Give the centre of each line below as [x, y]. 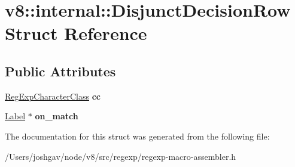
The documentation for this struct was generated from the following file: [137, 136]
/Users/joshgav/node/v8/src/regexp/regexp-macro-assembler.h [121, 156]
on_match [57, 116]
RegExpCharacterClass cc [53, 96]
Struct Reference [76, 33]
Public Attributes [60, 71]
